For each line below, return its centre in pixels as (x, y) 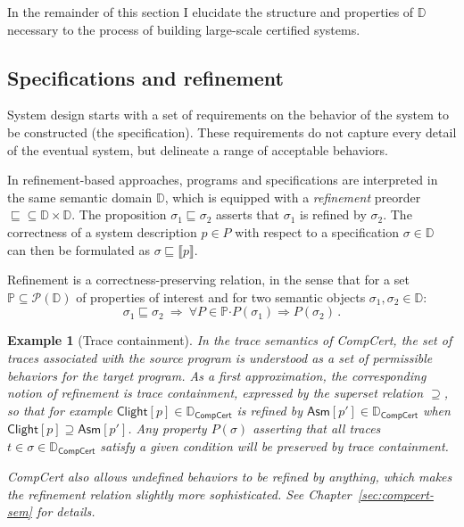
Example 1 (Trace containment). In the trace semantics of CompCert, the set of (230, 340)
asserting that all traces (317, 428)
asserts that (248, 214)
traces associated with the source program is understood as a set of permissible (220, 357)
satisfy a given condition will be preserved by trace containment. (274, 445)
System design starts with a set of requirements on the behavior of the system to (228, 115)
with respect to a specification (317, 231)
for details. (66, 511)
